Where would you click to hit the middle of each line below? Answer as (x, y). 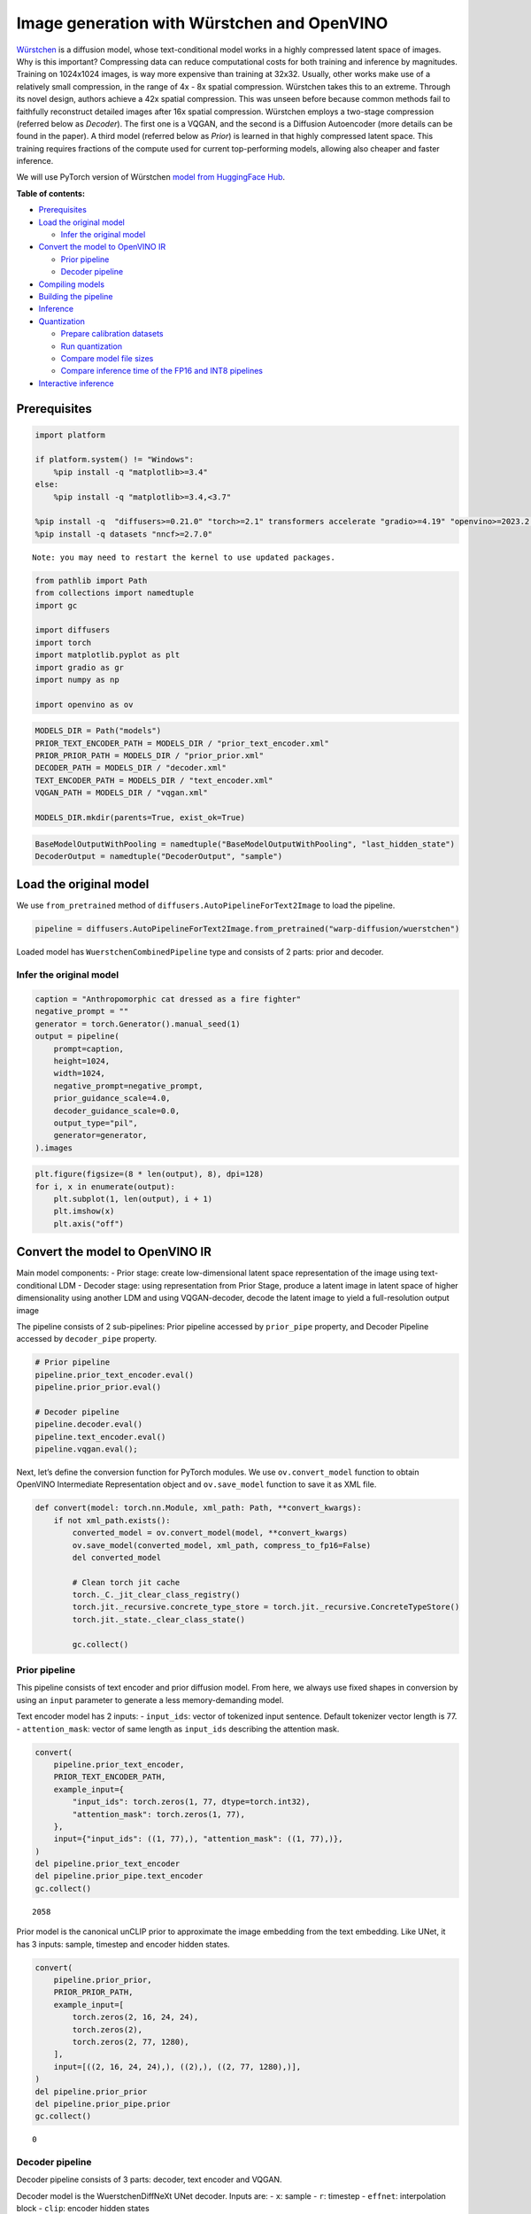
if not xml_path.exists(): (112, 1520)
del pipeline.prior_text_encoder (108, 1864)
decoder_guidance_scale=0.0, (117, 1111)
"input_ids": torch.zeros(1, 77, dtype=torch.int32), (191, 1802)
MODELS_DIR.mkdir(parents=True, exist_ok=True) (140, 818)
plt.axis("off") (88, 1223)
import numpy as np (77, 679)
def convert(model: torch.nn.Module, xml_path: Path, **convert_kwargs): (198, 1508)
